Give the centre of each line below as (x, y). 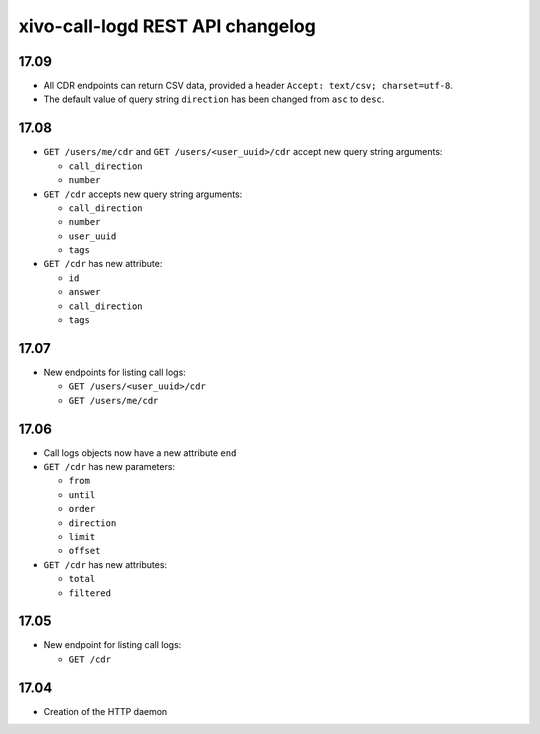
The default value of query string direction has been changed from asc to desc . (214, 99)
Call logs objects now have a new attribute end (140, 452)
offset (84, 551)
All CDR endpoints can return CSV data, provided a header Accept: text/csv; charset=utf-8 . (248, 86)
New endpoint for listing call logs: (112, 645)
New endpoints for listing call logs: (115, 372)
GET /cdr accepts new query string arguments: (143, 194)
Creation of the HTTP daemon (105, 711)
